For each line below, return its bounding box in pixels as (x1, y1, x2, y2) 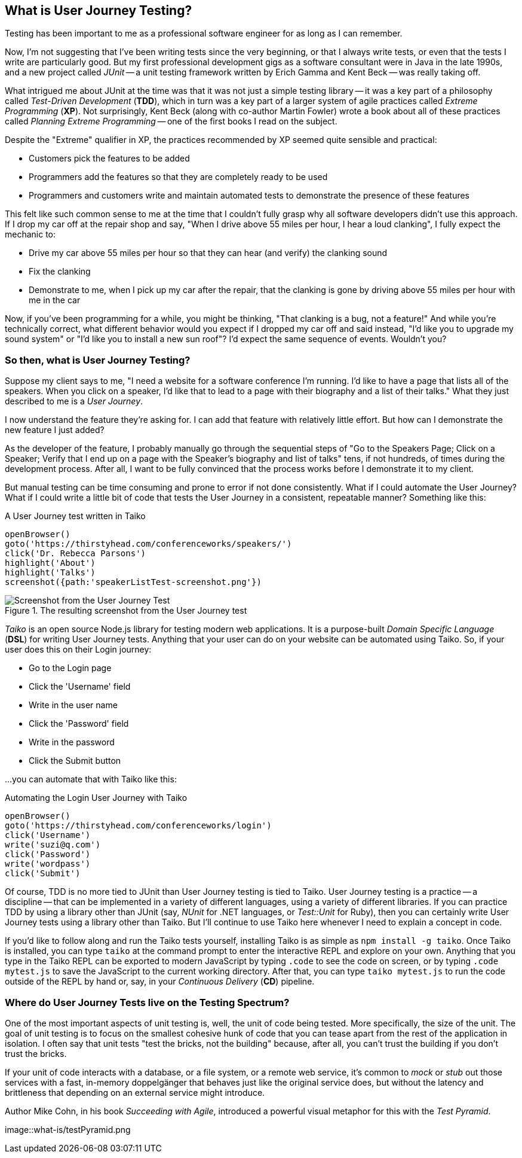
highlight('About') (5, 558, 96, 568)
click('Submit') (5, 868, 81, 879)
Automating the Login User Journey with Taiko (5, 793, 188, 803)
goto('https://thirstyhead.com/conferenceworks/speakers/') (5, 539, 292, 549)
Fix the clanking (29, 266, 91, 277)
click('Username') (5, 830, 91, 840)
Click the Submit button (29, 755, 121, 766)
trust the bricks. (5, 1048, 67, 1059)
